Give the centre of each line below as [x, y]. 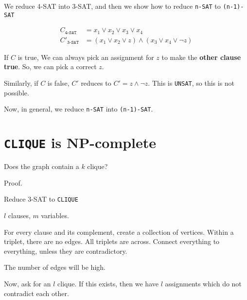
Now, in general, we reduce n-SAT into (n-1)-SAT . [79, 109]
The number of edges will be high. [55, 267]
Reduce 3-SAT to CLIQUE [41, 199]
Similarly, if [21, 83]
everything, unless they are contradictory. [66, 251]
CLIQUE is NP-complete [80, 142]
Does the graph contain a [42, 166]
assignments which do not [203, 283]
